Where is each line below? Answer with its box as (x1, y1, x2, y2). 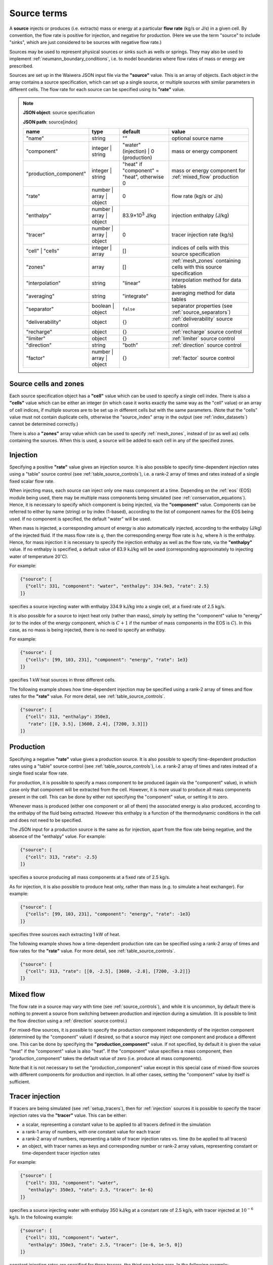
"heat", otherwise (122, 174, 164, 181)
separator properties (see (171, 303, 233, 310)
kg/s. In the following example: (9, 1214, 73, 1220)
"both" (122, 342, 139, 349)
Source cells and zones (9, 379, 84, 388)
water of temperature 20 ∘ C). (9, 553, 68, 559)
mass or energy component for (171, 167, 246, 174)
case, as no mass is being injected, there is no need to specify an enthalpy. (9, 627, 166, 632)
